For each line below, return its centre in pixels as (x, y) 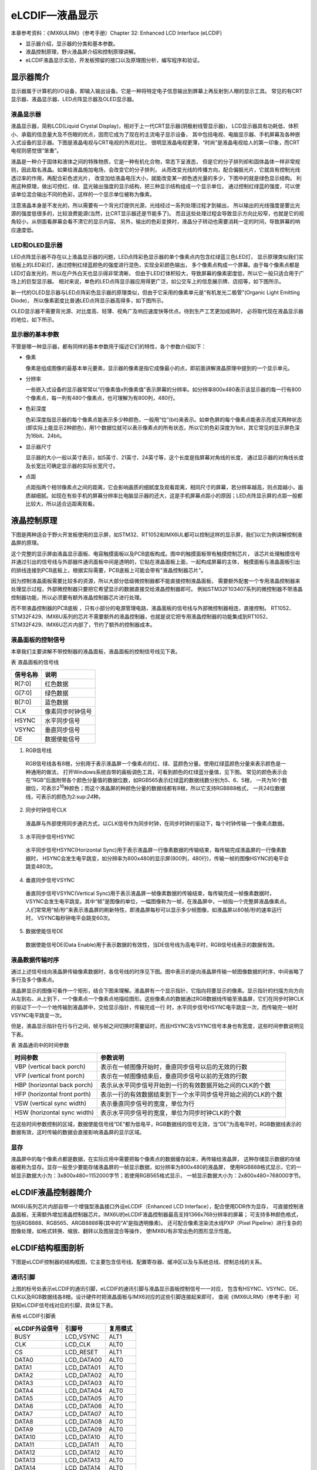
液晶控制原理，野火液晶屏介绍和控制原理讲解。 (82, 52)
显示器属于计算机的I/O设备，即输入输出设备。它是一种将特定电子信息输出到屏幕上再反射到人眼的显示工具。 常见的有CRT (156, 91)
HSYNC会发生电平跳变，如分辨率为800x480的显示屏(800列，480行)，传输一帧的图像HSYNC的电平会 (165, 858)
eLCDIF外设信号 (36, 1328)
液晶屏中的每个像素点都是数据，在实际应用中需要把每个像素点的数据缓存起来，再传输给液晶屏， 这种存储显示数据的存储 (156, 1159)
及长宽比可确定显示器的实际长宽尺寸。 (72, 466)
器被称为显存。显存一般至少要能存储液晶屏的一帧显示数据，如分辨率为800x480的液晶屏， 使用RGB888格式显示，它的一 (156, 1167)
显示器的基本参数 (35, 335)
